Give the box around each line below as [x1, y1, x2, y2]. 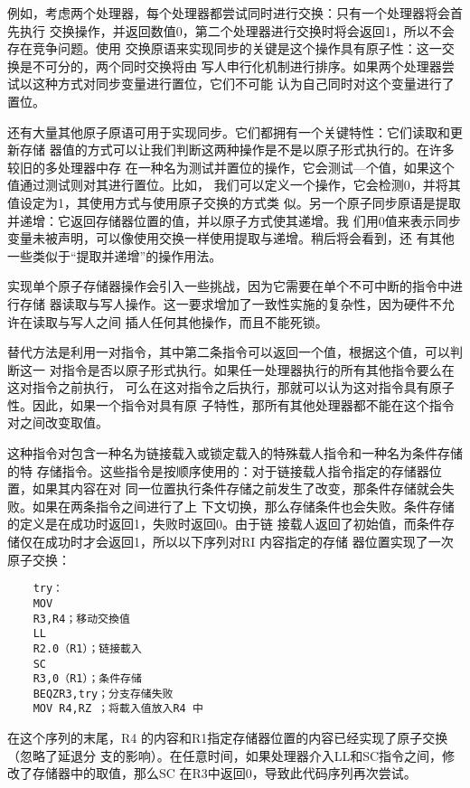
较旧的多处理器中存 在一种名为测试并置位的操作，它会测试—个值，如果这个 [7, 157, 455, 176]
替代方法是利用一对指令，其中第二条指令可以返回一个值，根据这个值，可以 [7, 342, 450, 361]
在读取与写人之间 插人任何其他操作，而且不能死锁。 [19, 312, 328, 331]
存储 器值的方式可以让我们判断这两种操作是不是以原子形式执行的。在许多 [19, 140, 455, 159]
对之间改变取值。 [7, 413, 108, 432]
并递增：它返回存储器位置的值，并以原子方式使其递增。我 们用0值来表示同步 [7, 211, 461, 230]
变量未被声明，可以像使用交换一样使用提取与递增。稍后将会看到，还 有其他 [7, 229, 455, 248]
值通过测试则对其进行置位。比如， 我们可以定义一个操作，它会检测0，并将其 [7, 175, 461, 194]
